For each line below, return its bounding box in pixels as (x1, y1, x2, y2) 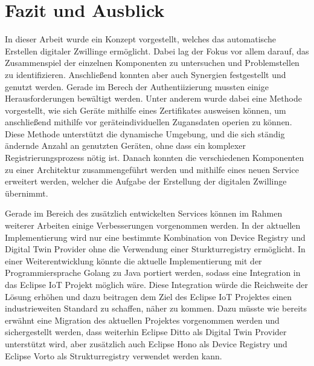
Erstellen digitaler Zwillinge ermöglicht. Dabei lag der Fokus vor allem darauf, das (5, 44, 309, 57)
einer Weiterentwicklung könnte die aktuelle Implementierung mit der (5, 254, 262, 267)
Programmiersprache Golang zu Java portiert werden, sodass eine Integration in (5, 266, 301, 279)
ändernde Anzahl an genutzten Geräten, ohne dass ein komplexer (5, 139, 246, 152)
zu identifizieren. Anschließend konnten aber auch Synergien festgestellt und (5, 68, 286, 80)
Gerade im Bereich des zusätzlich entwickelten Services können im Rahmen (5, 207, 283, 220)
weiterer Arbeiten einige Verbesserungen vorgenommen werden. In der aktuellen (5, 219, 301, 232)
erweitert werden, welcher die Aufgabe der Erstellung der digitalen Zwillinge (5, 175, 287, 188)
